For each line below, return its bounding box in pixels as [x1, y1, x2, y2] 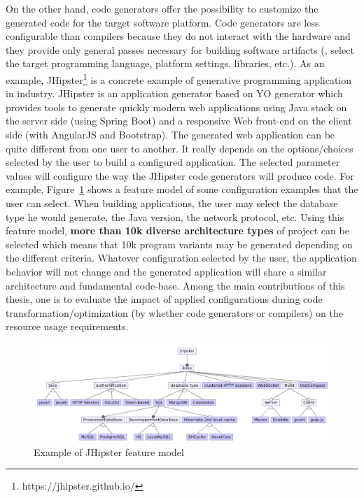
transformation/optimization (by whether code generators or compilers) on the [6, 305, 343, 320]
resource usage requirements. [6, 319, 129, 334]
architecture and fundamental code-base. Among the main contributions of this [6, 278, 345, 292]
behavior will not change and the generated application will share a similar [6, 264, 327, 278]
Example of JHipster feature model [34, 444, 184, 459]
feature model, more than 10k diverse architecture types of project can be [6, 223, 349, 238]
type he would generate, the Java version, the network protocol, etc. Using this [6, 209, 344, 224]
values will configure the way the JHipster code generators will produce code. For [6, 168, 354, 183]
